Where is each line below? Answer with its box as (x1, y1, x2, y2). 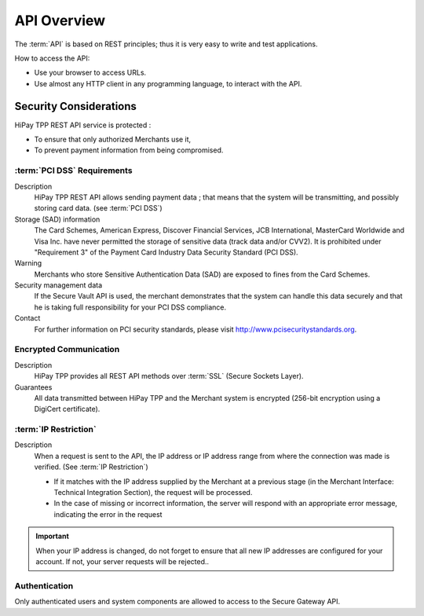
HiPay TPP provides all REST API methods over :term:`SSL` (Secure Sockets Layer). (34, 372, 304, 381)
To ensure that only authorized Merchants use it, (34, 134, 192, 145)
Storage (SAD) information (14, 214, 101, 224)
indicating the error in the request (53, 509, 163, 519)
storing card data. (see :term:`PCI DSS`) (34, 203, 163, 213)
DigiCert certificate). (34, 405, 101, 414)
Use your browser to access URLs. (34, 68, 147, 78)
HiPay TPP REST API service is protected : (14, 120, 152, 130)
